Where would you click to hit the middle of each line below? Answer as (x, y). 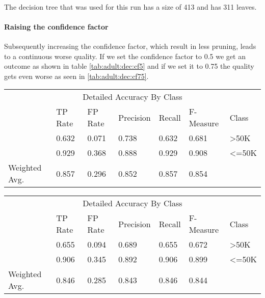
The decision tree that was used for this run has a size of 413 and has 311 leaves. (130, 6)
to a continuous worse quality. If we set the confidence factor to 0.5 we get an (125, 56)
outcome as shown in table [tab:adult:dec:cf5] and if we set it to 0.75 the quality (129, 66)
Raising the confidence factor (56, 26)
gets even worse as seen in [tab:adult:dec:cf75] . (76, 76)
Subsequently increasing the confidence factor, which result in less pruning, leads (130, 46)
